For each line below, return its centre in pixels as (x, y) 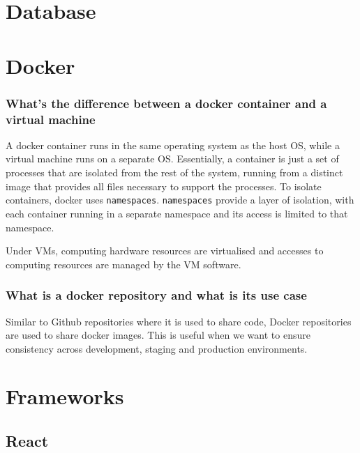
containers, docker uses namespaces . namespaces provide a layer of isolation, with (180, 200)
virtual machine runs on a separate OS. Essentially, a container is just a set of (172, 159)
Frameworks (65, 396)
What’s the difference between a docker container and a (166, 103)
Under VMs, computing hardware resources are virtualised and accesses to (165, 251)
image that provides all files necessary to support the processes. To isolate (164, 186)
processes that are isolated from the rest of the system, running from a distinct (174, 172)
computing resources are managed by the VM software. (123, 264)
